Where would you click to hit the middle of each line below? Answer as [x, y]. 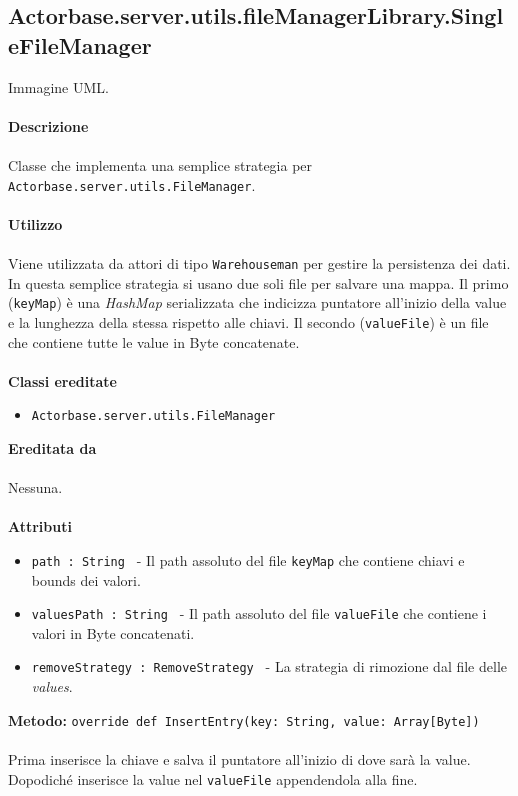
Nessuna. [35, 487]
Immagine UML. [58, 86]
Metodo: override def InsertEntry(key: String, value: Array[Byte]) [244, 719]
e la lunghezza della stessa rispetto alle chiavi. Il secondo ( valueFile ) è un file [248, 321]
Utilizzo [35, 223]
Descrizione [48, 125]
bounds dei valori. [86, 579]
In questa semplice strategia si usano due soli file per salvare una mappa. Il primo [258, 282]
